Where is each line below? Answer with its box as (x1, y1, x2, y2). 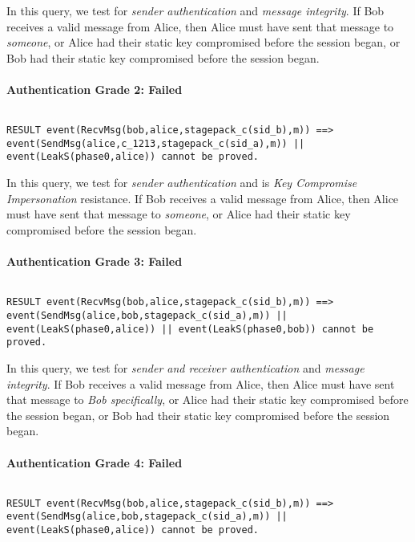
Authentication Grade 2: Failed (6, 80, 183, 97)
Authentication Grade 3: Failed (6, 253, 183, 270)
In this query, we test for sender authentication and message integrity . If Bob (6, 2, 385, 18)
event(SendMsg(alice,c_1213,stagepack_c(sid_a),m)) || (6, 137, 305, 149)
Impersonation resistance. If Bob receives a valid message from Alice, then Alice (6, 189, 399, 206)
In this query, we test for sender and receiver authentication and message (6, 359, 365, 376)
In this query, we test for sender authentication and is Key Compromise (6, 174, 357, 191)
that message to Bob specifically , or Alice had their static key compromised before (6, 391, 409, 408)
